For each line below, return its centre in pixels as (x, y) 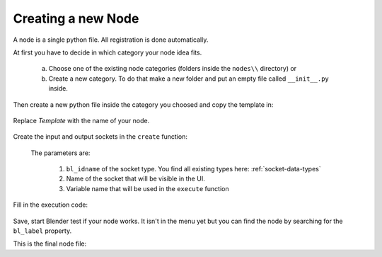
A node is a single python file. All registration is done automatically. (111, 40)
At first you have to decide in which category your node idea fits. (108, 52)
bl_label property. (42, 231)
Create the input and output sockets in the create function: (100, 137)
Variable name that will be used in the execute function (147, 188)
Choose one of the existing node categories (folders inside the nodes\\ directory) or (173, 69)
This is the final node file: (50, 244)
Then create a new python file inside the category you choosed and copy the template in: (143, 104)
